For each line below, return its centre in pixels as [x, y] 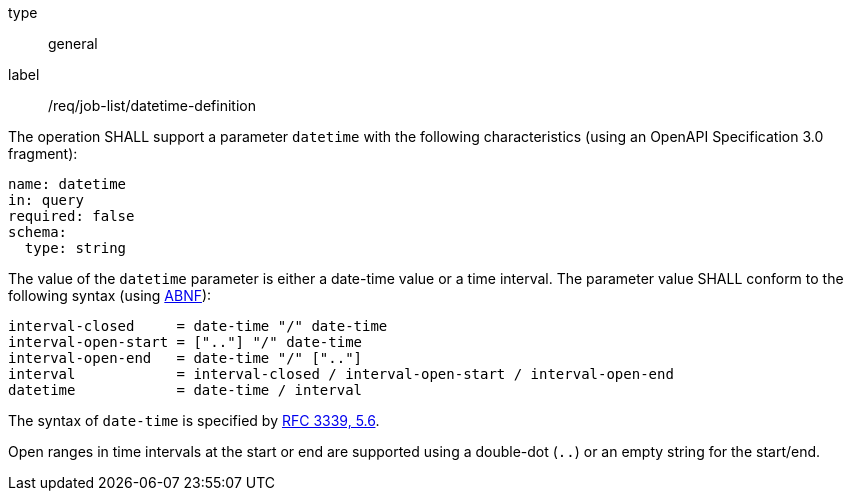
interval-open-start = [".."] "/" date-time [185, 342]
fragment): [43, 153]
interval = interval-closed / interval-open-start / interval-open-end [341, 374]
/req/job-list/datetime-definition [152, 105]
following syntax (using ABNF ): [110, 295]
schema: [38, 232]
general [73, 43]
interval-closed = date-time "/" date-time [198, 326]
